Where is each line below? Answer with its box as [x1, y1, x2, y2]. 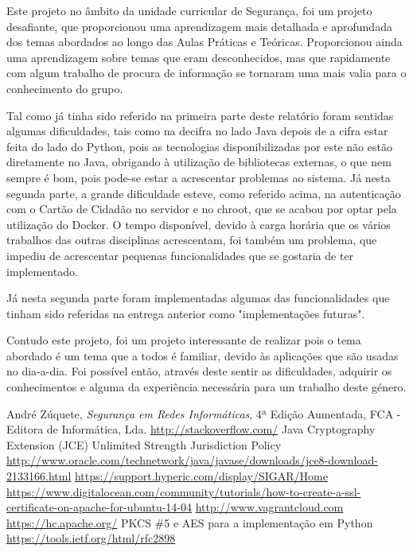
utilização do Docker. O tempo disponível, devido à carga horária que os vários [6, 216, 391, 232]
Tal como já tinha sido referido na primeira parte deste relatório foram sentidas [6, 107, 394, 123]
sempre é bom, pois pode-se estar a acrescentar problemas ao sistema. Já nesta [6, 169, 391, 185]
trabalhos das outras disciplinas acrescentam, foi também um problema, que [6, 231, 377, 248]
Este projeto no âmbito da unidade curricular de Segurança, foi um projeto [6, 2, 372, 18]
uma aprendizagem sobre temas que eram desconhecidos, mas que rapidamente [6, 49, 391, 65]
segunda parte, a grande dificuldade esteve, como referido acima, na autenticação [6, 185, 401, 201]
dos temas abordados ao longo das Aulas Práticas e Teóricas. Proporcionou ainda [6, 33, 403, 50]
